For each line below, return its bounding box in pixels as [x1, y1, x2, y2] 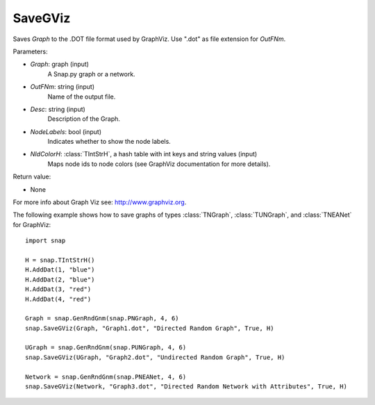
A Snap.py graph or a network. [47, 69, 135, 78]
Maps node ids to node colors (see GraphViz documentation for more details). [47, 160, 271, 168]
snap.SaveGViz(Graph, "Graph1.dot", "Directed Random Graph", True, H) [25, 324, 274, 332]
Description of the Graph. [47, 115, 121, 123]
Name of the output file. [47, 92, 116, 101]
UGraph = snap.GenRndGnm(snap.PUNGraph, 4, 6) [25, 344, 187, 352]
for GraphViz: [12, 220, 51, 229]
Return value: [12, 172, 51, 181]
